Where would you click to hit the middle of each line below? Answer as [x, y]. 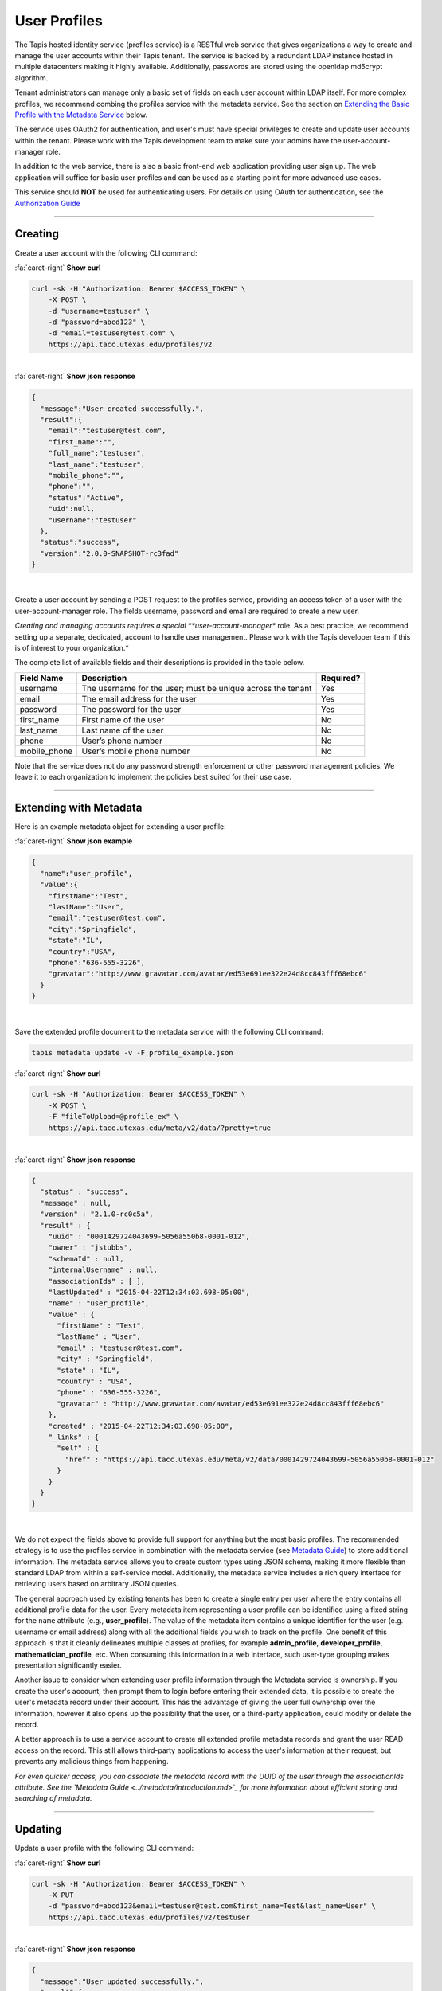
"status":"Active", [86, 497]
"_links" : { [74, 1437]
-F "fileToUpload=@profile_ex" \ [113, 1117]
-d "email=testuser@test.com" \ [111, 333]
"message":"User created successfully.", [122, 409]
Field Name [41, 678]
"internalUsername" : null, [103, 1270]
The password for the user [131, 709]
